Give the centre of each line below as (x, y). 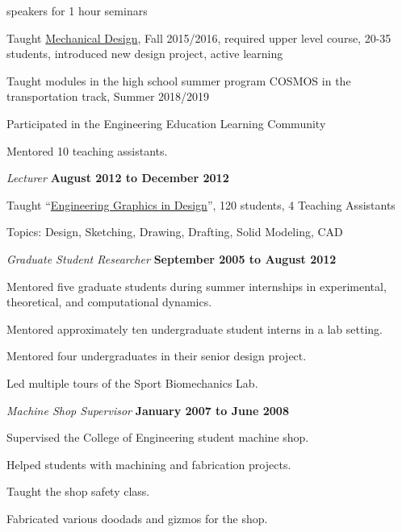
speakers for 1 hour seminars (77, 10)
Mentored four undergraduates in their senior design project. (157, 356)
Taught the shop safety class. (78, 491)
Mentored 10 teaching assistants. (87, 150)
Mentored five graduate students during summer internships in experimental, (197, 286)
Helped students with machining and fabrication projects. (149, 464)
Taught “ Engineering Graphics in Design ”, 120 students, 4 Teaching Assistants (201, 204)
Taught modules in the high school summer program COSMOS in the (179, 80)
